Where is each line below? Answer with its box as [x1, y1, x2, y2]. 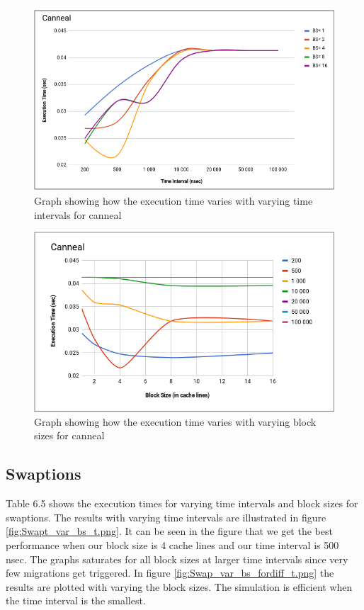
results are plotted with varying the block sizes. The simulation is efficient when [6, 579, 353, 594]
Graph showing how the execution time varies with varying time [34, 193, 313, 208]
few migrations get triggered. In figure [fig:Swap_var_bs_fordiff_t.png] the [6, 565, 334, 580]
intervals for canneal [34, 207, 122, 222]
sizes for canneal [34, 428, 105, 443]
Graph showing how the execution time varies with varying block [34, 414, 317, 429]
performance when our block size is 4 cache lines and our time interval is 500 [6, 537, 339, 552]
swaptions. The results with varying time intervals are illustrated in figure [6, 509, 326, 524]
